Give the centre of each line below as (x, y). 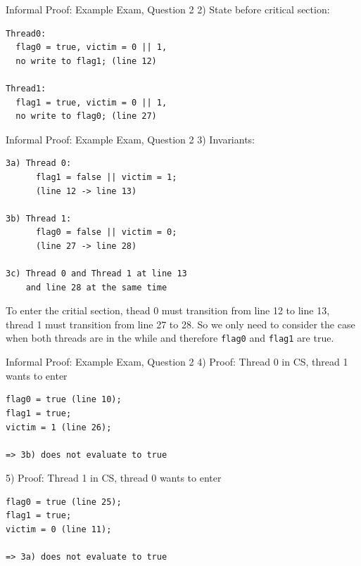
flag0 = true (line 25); (64, 502)
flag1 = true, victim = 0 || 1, (91, 102)
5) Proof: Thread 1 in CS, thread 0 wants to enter (114, 478)
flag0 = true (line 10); (64, 400)
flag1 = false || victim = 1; (106, 177)
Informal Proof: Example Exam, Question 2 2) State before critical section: (168, 9)
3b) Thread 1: (39, 218)
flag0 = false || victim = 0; (106, 232)
